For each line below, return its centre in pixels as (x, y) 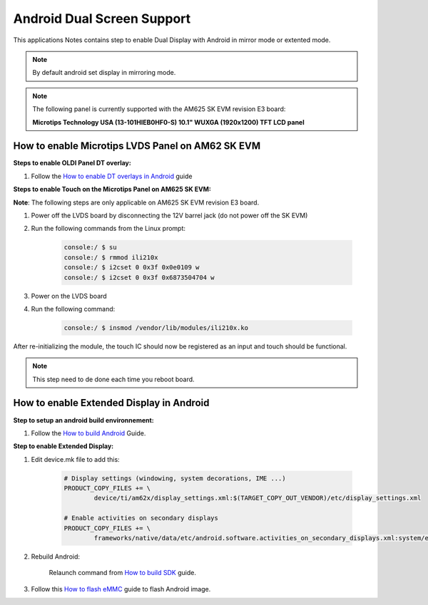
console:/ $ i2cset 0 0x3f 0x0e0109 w (132, 268)
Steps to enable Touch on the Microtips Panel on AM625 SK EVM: (112, 190)
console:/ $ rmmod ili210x (111, 257)
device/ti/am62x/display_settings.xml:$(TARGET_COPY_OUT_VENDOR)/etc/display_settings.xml (258, 498)
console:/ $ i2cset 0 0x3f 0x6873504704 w (139, 277)
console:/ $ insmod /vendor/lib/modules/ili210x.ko (156, 327)
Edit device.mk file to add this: (76, 459)
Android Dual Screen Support (102, 19)
